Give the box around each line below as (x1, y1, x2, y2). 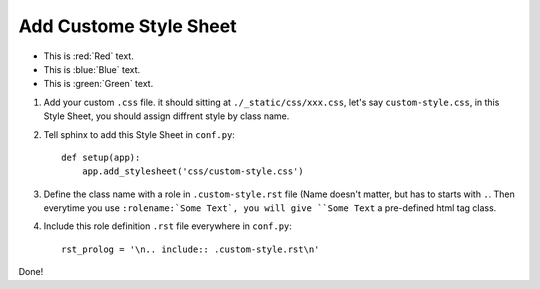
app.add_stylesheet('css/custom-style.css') (81, 166, 304, 177)
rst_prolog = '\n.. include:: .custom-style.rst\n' (61, 243, 320, 255)
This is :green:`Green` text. (43, 78, 154, 90)
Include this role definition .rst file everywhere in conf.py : (43, 220, 292, 232)
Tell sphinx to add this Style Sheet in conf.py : (43, 128, 235, 140)
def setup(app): (61, 151, 141, 163)
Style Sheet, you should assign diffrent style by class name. (43, 110, 290, 122)
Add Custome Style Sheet (18, 15, 237, 37)
